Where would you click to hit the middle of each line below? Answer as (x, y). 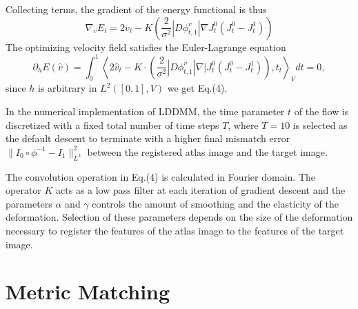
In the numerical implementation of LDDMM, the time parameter (145, 111)
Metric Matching (88, 291)
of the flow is (321, 111)
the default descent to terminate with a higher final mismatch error (148, 138)
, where (243, 124)
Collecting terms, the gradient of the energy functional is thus (136, 9)
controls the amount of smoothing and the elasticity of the (215, 203)
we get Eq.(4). (197, 88)
